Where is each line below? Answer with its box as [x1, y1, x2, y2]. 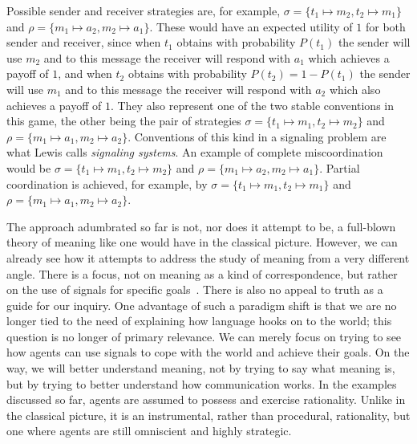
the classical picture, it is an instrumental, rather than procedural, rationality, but [6, 406, 411, 423]
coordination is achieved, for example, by [6, 175, 208, 192]
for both [365, 18, 406, 35]
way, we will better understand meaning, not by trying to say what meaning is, [6, 360, 395, 377]
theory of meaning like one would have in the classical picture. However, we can [6, 234, 398, 251]
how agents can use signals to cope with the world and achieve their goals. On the [6, 344, 410, 360]
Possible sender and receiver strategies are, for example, [6, 2, 281, 18]
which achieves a [308, 49, 390, 66]
